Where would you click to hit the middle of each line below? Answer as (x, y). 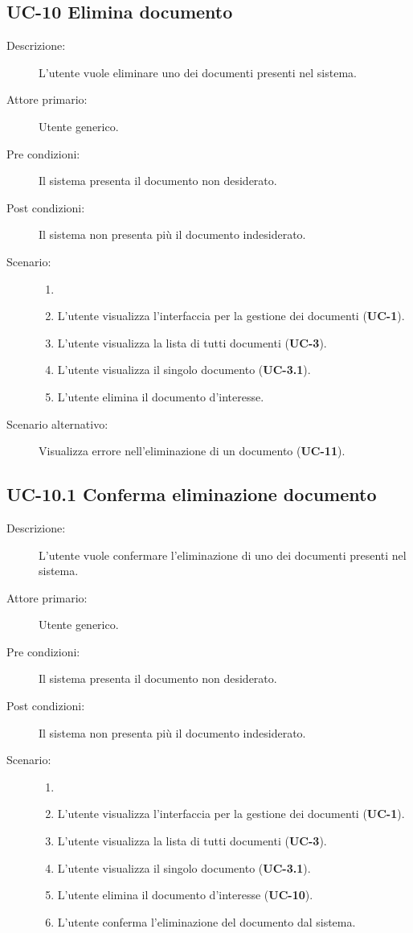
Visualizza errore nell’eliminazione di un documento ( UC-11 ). (192, 451)
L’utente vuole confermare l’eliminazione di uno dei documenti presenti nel (223, 555)
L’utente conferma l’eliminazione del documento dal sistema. (206, 921)
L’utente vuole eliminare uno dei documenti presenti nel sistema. (198, 72)
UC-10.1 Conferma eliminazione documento (192, 494)
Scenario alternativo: (57, 423)
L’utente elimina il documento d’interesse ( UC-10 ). (185, 895)
